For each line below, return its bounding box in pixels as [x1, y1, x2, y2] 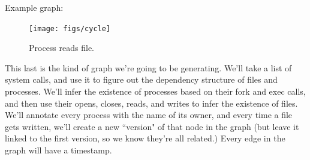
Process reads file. [29, 41, 94, 54]
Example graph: [5, 1, 64, 13]
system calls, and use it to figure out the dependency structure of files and [5, 73, 278, 86]
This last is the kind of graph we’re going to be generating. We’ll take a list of [5, 61, 292, 74]
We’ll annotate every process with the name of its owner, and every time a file [5, 108, 293, 121]
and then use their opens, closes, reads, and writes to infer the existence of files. [5, 96, 298, 109]
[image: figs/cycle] [29, 24, 111, 33]
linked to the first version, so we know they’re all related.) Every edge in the [5, 132, 285, 144]
